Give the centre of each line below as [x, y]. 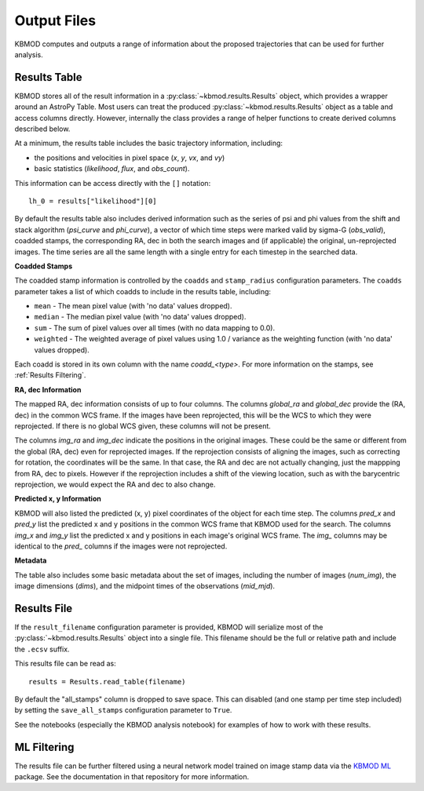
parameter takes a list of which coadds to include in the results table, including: [143, 291]
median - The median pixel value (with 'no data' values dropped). [140, 317]
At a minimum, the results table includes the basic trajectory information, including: [148, 143]
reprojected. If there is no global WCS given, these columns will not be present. [143, 426]
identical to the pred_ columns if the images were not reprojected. [121, 546]
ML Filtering [44, 747]
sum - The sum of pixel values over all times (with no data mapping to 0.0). [154, 328]
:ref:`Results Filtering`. [50, 375]
